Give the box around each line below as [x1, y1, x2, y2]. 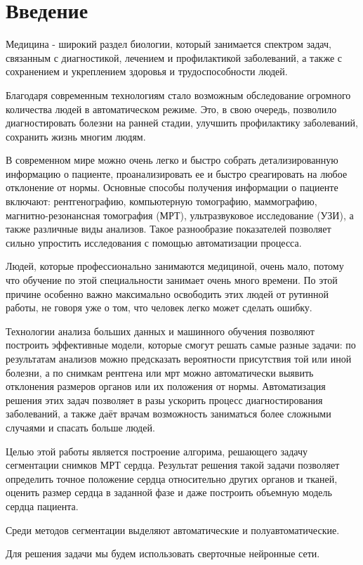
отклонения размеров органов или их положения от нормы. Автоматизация [6, 379, 326, 394]
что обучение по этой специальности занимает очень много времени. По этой [6, 273, 338, 287]
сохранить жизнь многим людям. [6, 129, 146, 143]
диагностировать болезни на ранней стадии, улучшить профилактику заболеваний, [6, 115, 358, 130]
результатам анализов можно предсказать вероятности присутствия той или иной [6, 351, 352, 365]
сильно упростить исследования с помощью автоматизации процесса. [6, 235, 302, 249]
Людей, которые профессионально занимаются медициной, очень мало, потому [6, 259, 344, 273]
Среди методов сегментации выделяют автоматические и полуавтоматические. [6, 522, 340, 537]
